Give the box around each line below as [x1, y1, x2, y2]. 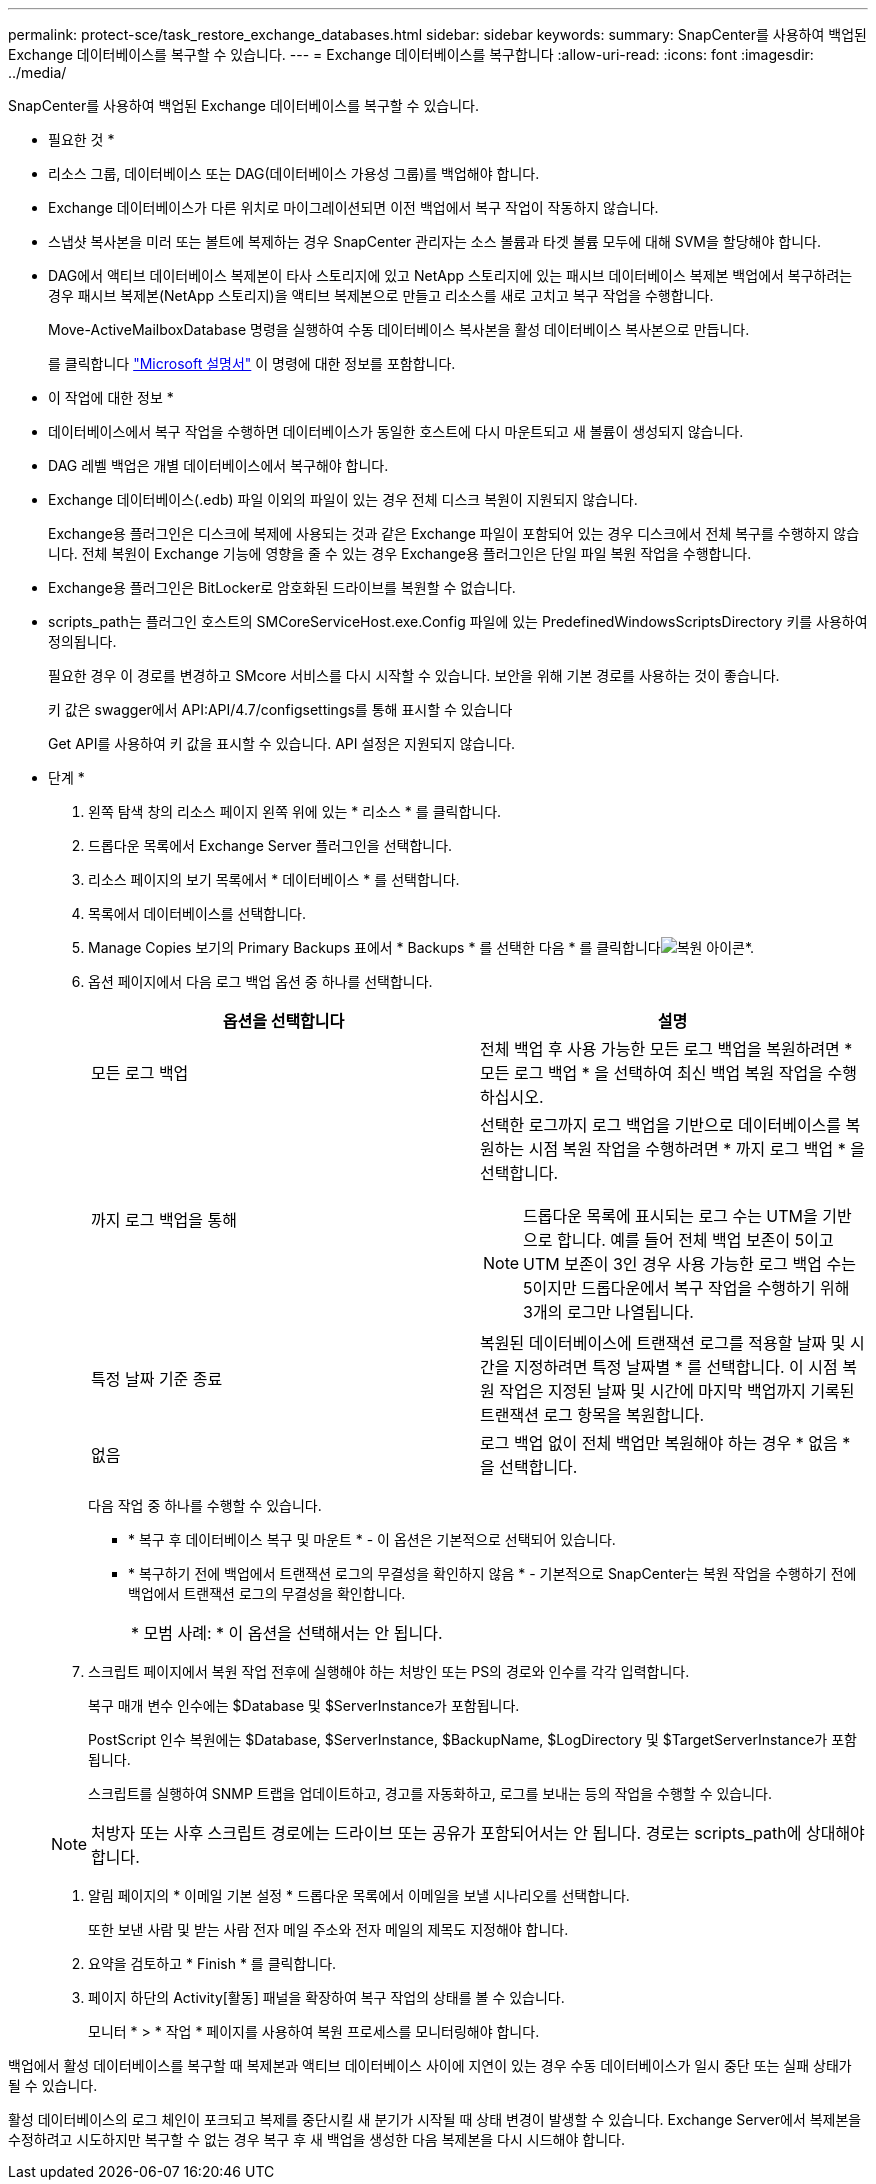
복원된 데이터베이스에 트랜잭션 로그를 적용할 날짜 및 [480, 1333, 846, 1353]
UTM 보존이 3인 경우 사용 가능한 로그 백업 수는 [523, 1254, 856, 1274]
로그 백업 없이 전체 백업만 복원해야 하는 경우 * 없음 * [480, 1433, 851, 1453]
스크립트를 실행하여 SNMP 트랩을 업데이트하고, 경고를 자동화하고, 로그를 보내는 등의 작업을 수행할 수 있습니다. [88, 1785, 773, 1802]
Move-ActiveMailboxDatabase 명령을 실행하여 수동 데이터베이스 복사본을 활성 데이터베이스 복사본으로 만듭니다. [48, 321, 750, 338]
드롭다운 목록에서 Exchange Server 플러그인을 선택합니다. [88, 837, 453, 854]
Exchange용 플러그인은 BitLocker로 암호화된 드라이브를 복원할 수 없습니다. [48, 579, 516, 596]
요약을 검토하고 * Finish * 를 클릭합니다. [88, 1955, 337, 1972]
